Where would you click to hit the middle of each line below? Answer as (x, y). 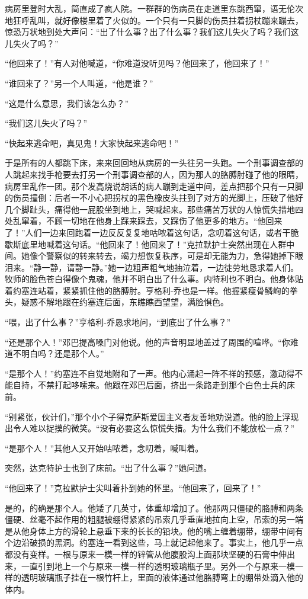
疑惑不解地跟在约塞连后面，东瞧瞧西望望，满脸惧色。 (125, 302)
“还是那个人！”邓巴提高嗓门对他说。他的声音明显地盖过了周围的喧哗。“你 (147, 342)
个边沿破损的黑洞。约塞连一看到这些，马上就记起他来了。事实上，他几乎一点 (154, 542)
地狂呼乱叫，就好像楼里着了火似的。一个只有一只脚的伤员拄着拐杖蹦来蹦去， (154, 20)
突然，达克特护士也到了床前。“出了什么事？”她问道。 (108, 468)
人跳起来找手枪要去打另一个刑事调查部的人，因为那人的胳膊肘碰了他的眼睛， (154, 174)
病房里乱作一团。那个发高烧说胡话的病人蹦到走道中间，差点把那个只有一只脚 (154, 186)
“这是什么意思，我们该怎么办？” (67, 103)
